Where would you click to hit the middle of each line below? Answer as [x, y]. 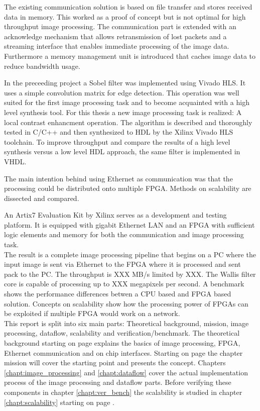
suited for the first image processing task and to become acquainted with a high [127, 102]
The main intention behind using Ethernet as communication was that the [118, 178]
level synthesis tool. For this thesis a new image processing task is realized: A [123, 112]
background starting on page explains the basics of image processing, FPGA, [122, 343]
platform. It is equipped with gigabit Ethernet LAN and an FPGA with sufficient [129, 224]
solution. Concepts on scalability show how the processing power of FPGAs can [126, 303]
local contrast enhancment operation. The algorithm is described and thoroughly [128, 122]
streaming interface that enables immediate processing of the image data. [117, 46]
